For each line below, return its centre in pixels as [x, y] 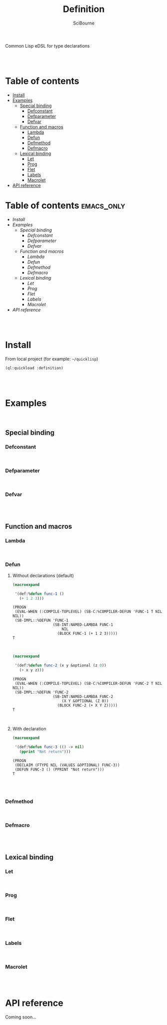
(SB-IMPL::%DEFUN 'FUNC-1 [42, 621]
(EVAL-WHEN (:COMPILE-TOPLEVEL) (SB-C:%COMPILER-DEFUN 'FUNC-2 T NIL [88, 684]
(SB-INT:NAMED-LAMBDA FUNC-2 [83, 697]
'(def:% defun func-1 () [39, 594]
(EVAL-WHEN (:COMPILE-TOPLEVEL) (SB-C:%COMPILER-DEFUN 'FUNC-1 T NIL [88, 612]
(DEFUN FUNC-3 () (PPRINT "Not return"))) [60, 769]
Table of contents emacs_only [65, 206]
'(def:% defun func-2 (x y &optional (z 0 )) [61, 666]
